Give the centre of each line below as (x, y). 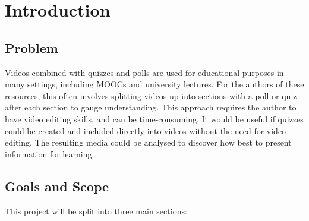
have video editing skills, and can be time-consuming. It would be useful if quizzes (154, 119)
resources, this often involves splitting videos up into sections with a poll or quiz (151, 95)
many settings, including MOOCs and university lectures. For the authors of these (154, 84)
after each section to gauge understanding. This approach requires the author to (151, 107)
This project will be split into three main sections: (96, 211)
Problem (31, 47)
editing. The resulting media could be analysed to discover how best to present (148, 142)
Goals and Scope (57, 186)
